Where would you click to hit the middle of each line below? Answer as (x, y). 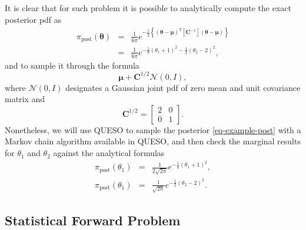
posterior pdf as (33, 19)
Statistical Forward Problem (93, 220)
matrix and (25, 99)
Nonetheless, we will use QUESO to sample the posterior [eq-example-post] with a (153, 129)
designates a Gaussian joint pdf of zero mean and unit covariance (183, 87)
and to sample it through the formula (72, 65)
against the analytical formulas (109, 153)
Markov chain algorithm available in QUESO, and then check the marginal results (153, 141)
